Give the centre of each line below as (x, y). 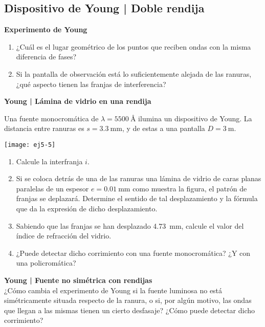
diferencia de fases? (46, 57)
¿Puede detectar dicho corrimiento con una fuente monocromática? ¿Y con (133, 253)
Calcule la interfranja (49, 161)
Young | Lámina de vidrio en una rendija (78, 101)
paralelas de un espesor (52, 188)
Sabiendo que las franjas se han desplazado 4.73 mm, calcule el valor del (130, 225)
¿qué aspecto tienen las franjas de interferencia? (91, 84)
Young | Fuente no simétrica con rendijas (78, 280)
